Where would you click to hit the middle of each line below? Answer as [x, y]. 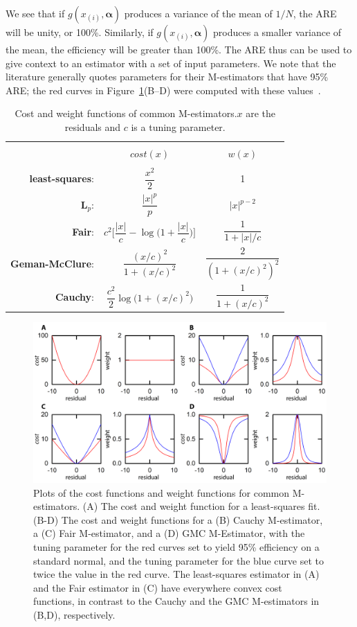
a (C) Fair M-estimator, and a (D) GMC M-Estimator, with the [169, 533]
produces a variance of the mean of [198, 13]
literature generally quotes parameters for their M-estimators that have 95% [167, 77]
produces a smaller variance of [277, 32]
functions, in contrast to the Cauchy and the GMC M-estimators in [176, 601]
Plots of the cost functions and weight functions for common [161, 492]
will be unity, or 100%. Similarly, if [80, 32]
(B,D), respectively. [74, 615]
